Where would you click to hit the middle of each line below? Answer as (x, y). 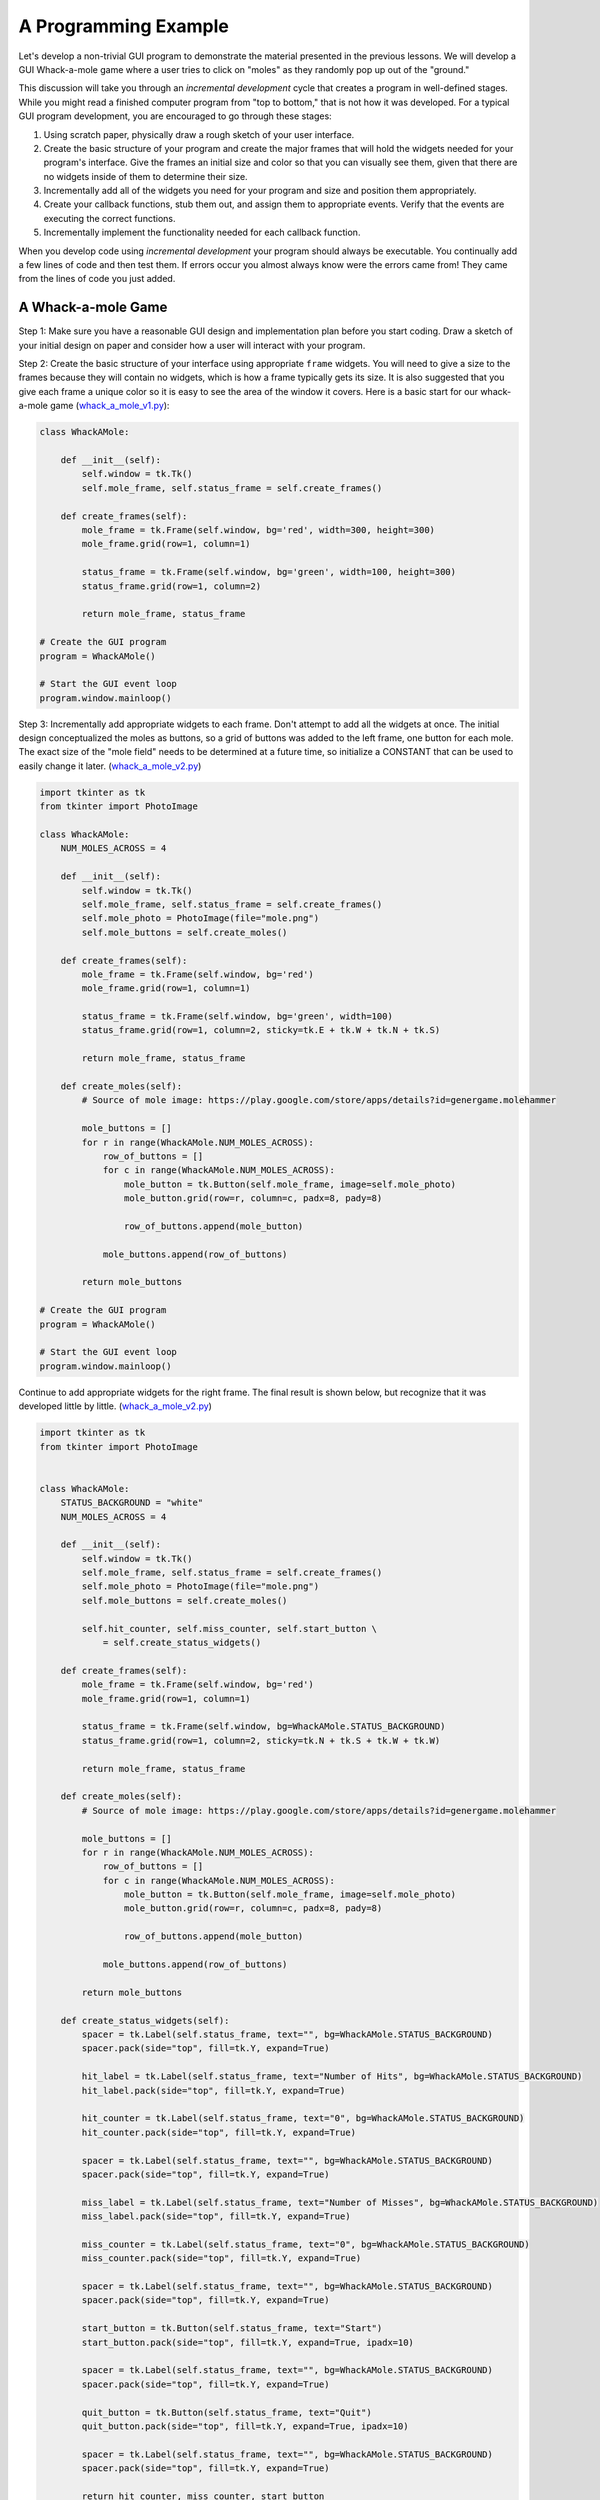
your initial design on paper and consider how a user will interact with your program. (192, 345)
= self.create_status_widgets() (182, 1643)
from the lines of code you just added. (97, 279)
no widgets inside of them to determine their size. (146, 176)
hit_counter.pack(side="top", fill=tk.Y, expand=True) (219, 2132)
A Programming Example (123, 26)
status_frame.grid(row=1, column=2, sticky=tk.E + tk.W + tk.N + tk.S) (261, 1030)
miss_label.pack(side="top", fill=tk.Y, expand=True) (216, 2216)
